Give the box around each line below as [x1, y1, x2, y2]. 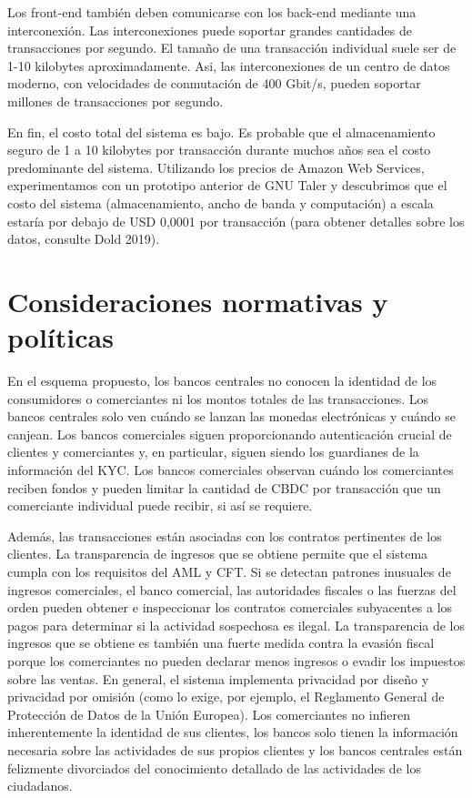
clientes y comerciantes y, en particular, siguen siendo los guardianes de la [7, 442, 419, 461]
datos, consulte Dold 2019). [7, 229, 160, 248]
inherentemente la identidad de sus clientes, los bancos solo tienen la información [7, 722, 458, 742]
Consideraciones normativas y [7, 282, 388, 319]
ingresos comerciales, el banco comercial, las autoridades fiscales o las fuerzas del [7, 580, 457, 599]
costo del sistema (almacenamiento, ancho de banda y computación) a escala [7, 193, 434, 212]
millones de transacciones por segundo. [7, 91, 224, 110]
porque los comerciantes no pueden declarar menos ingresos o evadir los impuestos [7, 651, 466, 670]
